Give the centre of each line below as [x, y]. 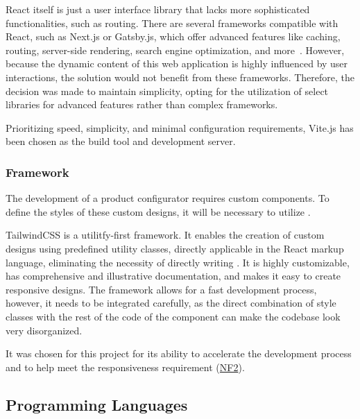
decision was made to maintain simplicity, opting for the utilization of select [167, 91]
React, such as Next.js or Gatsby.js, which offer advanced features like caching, [173, 36]
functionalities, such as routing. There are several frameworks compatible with [172, 23]
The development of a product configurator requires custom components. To [168, 198]
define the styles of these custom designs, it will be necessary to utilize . [158, 211]
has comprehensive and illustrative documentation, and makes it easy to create [173, 276]
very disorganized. [44, 330]
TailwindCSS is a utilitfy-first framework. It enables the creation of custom [165, 235]
